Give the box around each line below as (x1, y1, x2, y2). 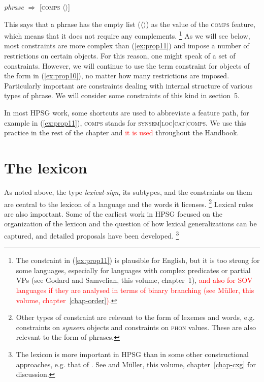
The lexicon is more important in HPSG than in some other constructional (16, 348, 249, 359)
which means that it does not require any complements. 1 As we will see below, (4, 29, 250, 41)
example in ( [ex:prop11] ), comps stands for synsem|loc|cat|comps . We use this (4, 117, 246, 128)
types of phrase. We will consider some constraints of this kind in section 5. (4, 90, 240, 101)
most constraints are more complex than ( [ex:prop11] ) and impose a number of (4, 40, 249, 51)
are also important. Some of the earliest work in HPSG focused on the (4, 208, 223, 219)
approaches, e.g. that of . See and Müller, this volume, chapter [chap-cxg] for (16, 359, 256, 369)
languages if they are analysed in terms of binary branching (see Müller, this (16, 284, 254, 295)
